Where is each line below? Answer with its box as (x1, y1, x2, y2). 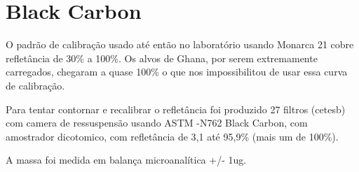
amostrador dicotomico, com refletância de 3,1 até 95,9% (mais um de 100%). (6, 129, 339, 143)
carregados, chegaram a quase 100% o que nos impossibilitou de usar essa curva (6, 64, 348, 79)
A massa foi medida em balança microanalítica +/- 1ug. (6, 152, 247, 167)
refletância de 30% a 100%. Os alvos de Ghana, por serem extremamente (6, 50, 318, 65)
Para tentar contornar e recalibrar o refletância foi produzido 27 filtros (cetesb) (6, 101, 346, 116)
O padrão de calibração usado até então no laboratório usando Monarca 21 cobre (6, 37, 354, 52)
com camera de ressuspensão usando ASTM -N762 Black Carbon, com (6, 115, 308, 130)
